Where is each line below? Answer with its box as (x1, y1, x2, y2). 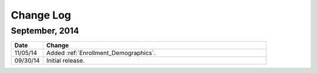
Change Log (11, 9, 72, 21)
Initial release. (46, 57, 85, 65)
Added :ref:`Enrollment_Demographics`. (46, 49, 156, 57)
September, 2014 (11, 25, 79, 36)
